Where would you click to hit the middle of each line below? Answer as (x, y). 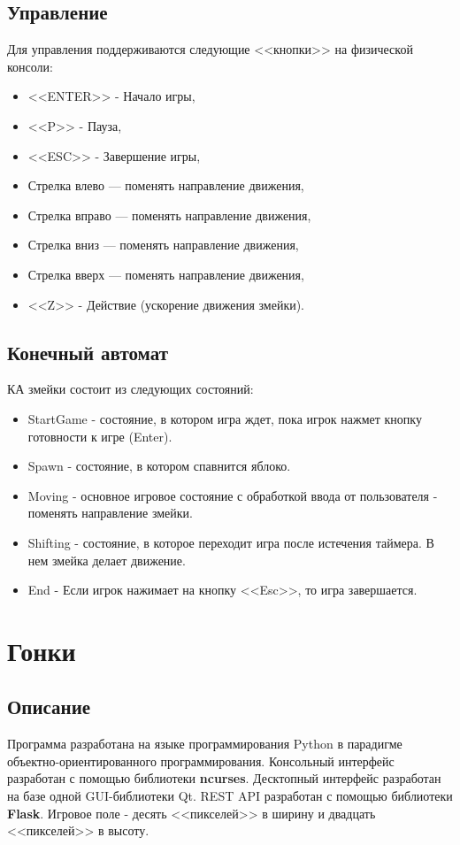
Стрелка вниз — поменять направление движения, (163, 245)
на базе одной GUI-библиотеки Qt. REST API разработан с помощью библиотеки (230, 796)
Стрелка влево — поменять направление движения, (166, 185)
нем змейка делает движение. (107, 560)
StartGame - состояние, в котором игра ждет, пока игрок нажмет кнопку (225, 418)
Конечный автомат (88, 352)
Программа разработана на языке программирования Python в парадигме (205, 744)
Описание (49, 707)
